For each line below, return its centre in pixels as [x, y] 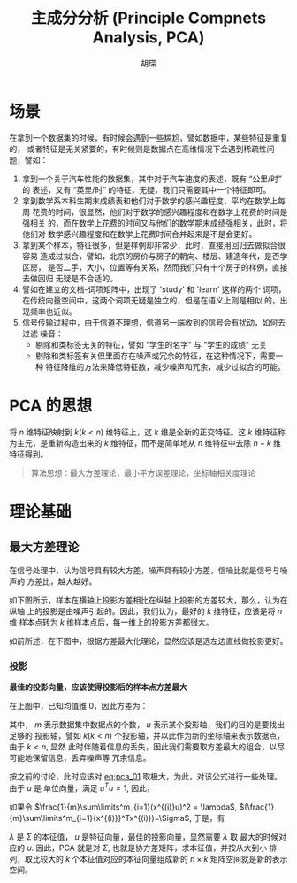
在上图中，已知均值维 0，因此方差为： [79, 705]
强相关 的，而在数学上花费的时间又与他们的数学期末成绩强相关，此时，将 [155, 223]
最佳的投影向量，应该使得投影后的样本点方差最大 [98, 687]
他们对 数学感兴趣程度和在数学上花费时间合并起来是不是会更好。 [139, 234]
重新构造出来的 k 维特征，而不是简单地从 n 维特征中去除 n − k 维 [164, 442]
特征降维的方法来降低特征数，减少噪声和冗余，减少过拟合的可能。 [165, 366]
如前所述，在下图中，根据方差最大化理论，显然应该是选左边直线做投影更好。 [148, 641]
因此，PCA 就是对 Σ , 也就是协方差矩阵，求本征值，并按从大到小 [152, 848]
